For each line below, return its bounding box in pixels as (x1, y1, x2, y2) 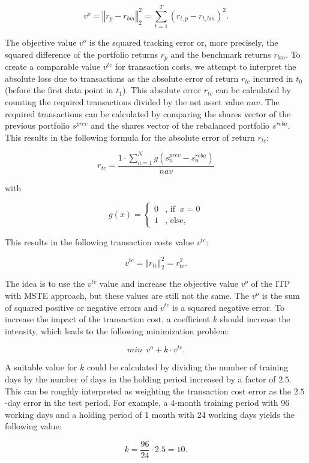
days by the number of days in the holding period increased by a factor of (5, 372, 276, 385)
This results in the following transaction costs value (5, 236, 194, 248)
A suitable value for (5, 361, 77, 373)
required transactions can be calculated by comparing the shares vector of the (5, 107, 291, 120)
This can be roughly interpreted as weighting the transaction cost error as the (5, 384, 292, 397)
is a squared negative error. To (172, 301, 285, 313)
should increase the (220, 313, 290, 325)
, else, (165, 216, 186, 225)
